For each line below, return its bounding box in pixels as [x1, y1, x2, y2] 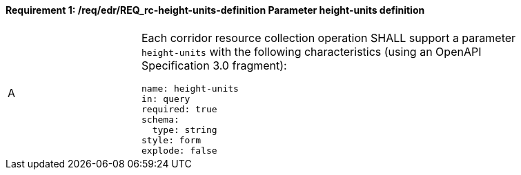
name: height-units [141, 83, 239, 94]
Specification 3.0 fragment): [141, 58, 287, 72]
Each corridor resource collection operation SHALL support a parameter [141, 30, 516, 45]
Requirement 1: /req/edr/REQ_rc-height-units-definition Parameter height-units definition [6, 4, 425, 16]
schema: [141, 114, 179, 125]
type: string [152, 124, 217, 135]
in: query [141, 93, 190, 104]
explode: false [141, 145, 217, 156]
